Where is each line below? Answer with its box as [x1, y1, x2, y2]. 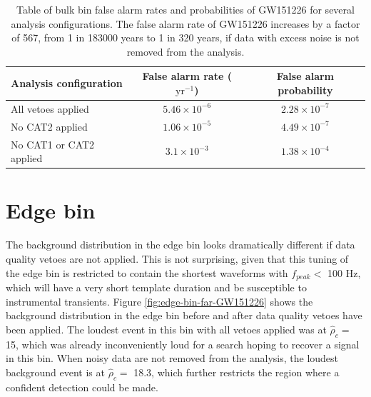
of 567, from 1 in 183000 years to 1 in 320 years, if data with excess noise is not [11, 30, 360, 45]
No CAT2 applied [11, 119, 88, 134]
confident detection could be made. [6, 379, 158, 394]
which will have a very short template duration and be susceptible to [6, 279, 307, 294]
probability [278, 82, 333, 97]
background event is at [6, 364, 105, 379]
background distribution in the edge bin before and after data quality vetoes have [6, 308, 362, 323]
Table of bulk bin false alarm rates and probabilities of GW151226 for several [16, 2, 355, 16]
